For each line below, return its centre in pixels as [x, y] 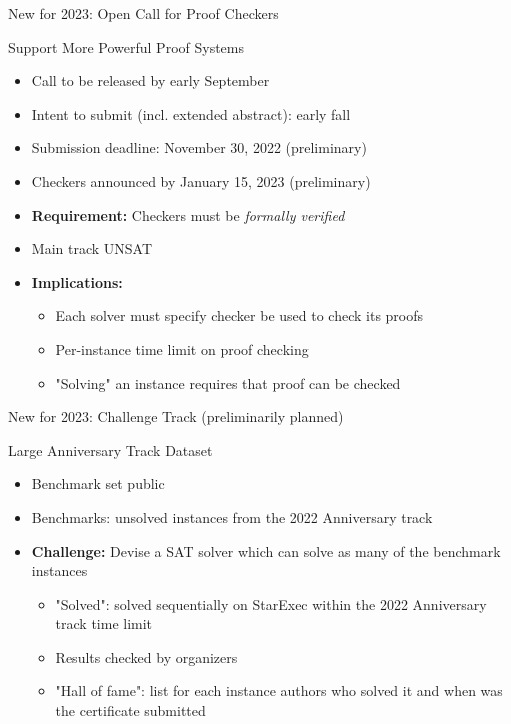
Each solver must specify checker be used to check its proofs [239, 315]
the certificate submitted [130, 710]
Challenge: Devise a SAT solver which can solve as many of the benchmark [266, 550]
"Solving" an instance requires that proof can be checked [228, 382]
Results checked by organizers [146, 656]
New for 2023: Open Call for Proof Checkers [143, 13]
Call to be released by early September [150, 80]
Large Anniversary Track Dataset [110, 449]
